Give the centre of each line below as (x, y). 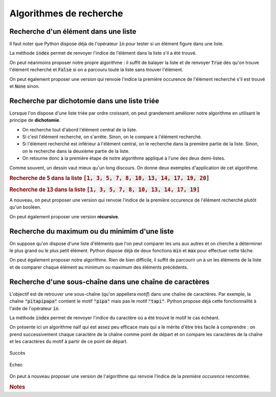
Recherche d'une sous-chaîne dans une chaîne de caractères (109, 282)
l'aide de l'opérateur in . (34, 308)
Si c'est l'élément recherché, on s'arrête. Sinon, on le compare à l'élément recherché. (112, 137)
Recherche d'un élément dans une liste (73, 31)
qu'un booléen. (25, 207)
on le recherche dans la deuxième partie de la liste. (76, 151)
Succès (17, 353)
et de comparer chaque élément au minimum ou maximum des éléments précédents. (99, 267)
